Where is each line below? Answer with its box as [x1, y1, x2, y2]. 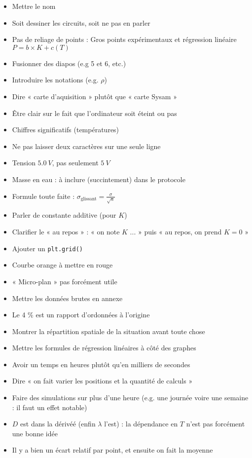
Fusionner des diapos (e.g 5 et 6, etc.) [12, 58, 126, 68]
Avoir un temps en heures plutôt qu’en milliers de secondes [12, 359, 190, 369]
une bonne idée [12, 428, 58, 438]
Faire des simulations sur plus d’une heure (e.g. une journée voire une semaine [12, 392, 249, 403]
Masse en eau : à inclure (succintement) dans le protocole [12, 174, 185, 184]
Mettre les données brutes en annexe [12, 293, 123, 303]
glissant [80, 196, 97, 201]
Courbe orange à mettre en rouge [12, 260, 113, 270]
